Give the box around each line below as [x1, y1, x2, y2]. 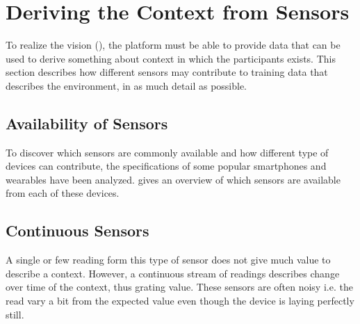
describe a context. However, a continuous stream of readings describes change [6, 266, 340, 280]
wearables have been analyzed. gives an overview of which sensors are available [6, 172, 341, 186]
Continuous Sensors [6, 220, 149, 241]
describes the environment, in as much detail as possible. [6, 78, 247, 92]
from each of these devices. [6, 186, 120, 200]
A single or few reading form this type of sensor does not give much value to [6, 252, 331, 267]
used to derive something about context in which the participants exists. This [6, 51, 336, 65]
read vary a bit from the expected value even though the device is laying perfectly [6, 293, 354, 308]
